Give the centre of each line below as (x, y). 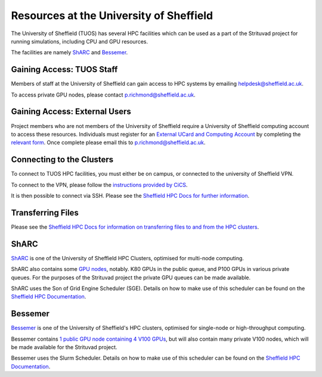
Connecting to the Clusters (62, 160)
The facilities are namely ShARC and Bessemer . (69, 52)
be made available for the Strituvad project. (64, 347)
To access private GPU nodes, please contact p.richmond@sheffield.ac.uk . (103, 95)
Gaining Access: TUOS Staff (64, 69)
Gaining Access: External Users (71, 112)
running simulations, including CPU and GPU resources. (80, 41)
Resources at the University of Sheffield (112, 15)
